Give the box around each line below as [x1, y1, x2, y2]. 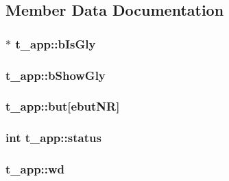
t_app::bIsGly [15, 35, 96, 52]
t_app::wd [5, 161, 65, 178]
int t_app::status [5, 129, 101, 146]
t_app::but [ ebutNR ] [5, 98, 120, 115]
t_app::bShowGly [5, 66, 106, 83]
